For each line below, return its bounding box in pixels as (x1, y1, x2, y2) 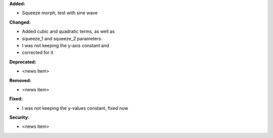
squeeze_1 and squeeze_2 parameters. (22, 35, 103, 41)
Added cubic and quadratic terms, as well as (22, 28, 115, 35)
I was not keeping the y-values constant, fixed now (22, 105, 128, 111)
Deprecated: (9, 58, 36, 65)
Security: (9, 114, 30, 120)
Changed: (9, 19, 31, 25)
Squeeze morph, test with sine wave (22, 10, 98, 16)
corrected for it (22, 49, 54, 55)
